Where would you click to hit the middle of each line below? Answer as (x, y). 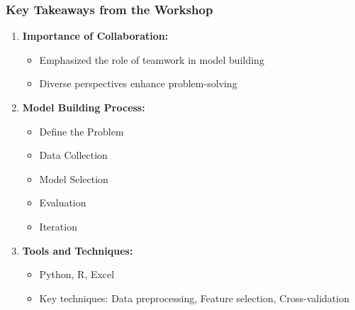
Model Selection (74, 178)
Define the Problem (81, 131)
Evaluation (63, 203)
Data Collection (73, 155)
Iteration (58, 226)
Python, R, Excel (77, 274)
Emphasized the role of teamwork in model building (152, 59)
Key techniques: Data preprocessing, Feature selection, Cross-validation (194, 298)
